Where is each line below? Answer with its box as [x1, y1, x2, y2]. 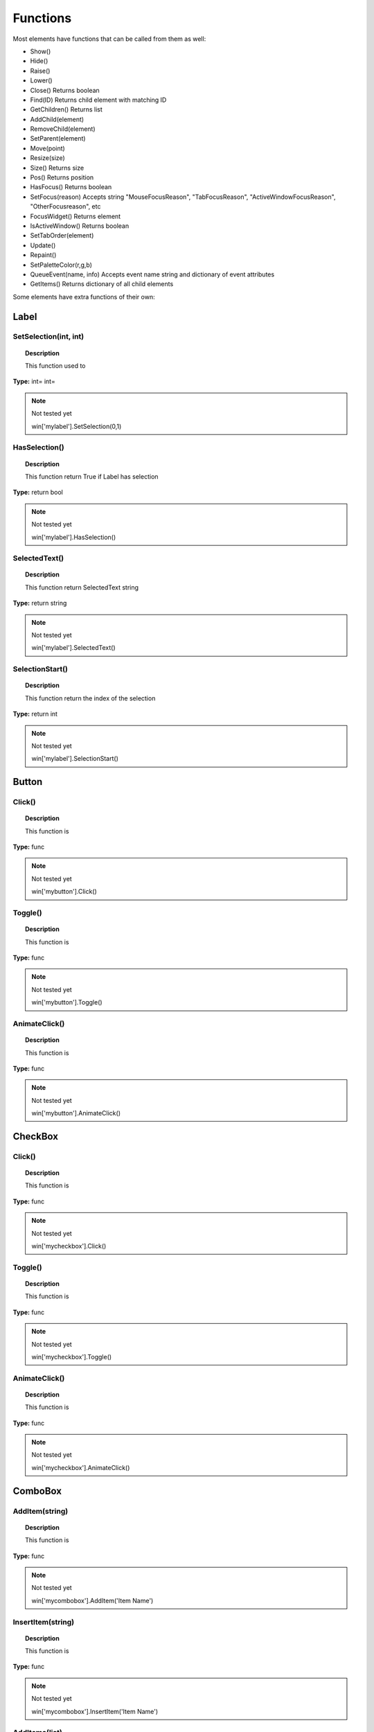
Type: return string [12, 599, 67, 608]
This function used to [25, 362, 86, 370]
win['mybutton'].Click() [31, 887, 97, 896]
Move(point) [30, 144, 65, 152]
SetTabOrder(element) [30, 231, 94, 240]
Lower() [30, 76, 53, 85]
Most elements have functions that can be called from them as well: [12, 35, 206, 43]
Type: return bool [12, 488, 64, 497]
